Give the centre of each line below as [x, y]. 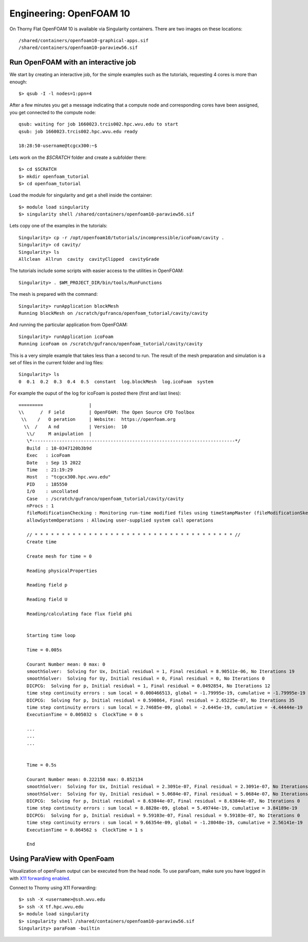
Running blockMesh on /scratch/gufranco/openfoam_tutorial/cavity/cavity [113, 313]
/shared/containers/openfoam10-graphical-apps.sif [84, 40]
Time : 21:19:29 [50, 470]
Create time [42, 542]
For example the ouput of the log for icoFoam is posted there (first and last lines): [95, 393]
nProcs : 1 [40, 506]
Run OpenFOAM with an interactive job [73, 63]
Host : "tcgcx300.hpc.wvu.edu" [69, 477]
